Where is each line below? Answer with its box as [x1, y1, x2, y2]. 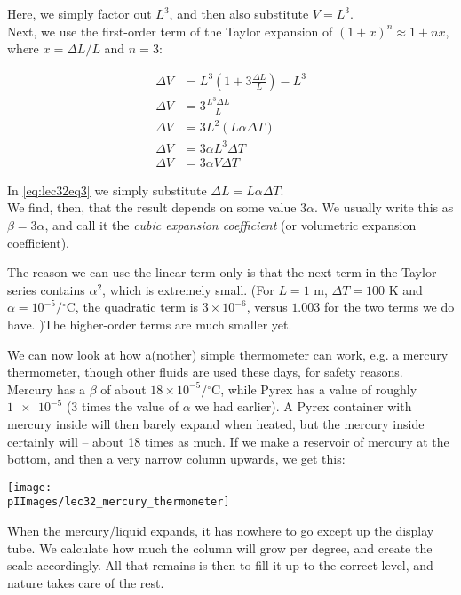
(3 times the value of [66, 397, 179, 416]
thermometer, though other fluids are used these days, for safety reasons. [7, 362, 403, 381]
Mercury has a [7, 379, 86, 398]
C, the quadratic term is [66, 297, 199, 316]
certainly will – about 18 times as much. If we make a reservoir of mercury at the [7, 432, 449, 450]
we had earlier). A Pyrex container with [195, 397, 412, 416]
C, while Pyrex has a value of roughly [211, 379, 417, 398]
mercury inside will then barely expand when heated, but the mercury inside [7, 414, 425, 432]
